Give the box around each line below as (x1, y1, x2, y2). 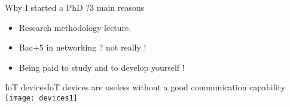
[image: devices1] (5, 93, 78, 102)
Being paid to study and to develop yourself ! (19, 61, 185, 73)
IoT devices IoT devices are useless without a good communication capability (5, 81, 285, 93)
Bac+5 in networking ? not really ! (19, 41, 146, 53)
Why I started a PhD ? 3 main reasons (5, 1, 145, 13)
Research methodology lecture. (19, 21, 132, 33)
